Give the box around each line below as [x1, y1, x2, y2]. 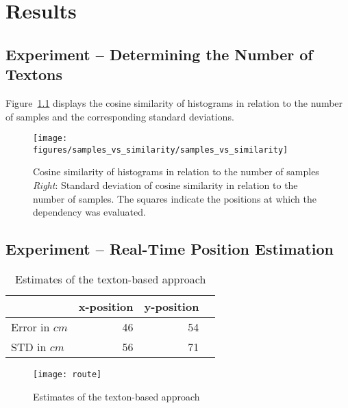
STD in [11, 339, 47, 355]
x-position [78, 298, 134, 315]
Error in [11, 319, 50, 335]
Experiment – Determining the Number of [5, 43, 313, 64]
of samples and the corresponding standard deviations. [5, 109, 234, 123]
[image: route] [33, 370, 102, 380]
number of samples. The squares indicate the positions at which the [33, 191, 316, 205]
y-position [144, 298, 199, 315]
